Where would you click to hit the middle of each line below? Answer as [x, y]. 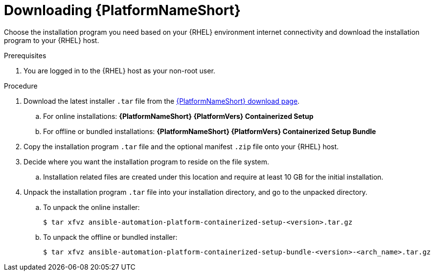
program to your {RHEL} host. [52, 40]
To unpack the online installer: [91, 207]
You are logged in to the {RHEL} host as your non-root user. [119, 70]
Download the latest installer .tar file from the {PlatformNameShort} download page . [162, 101]
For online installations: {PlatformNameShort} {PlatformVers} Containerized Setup [178, 116]
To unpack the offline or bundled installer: [110, 237]
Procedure [21, 86]
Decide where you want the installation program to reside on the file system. [146, 161]
